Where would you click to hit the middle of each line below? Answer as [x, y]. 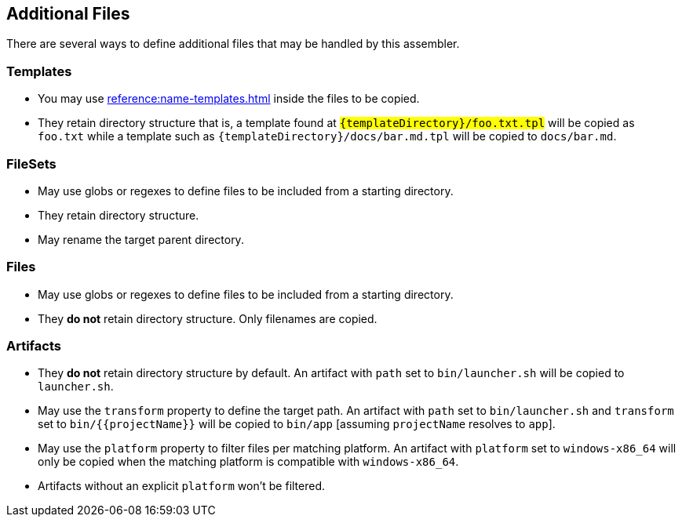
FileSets [31, 163]
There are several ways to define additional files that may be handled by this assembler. [233, 44]
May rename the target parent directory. [141, 239]
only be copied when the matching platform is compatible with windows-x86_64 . [248, 462]
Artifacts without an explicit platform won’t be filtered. [182, 486]
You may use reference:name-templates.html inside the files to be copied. [229, 99]
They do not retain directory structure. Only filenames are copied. [208, 318]
